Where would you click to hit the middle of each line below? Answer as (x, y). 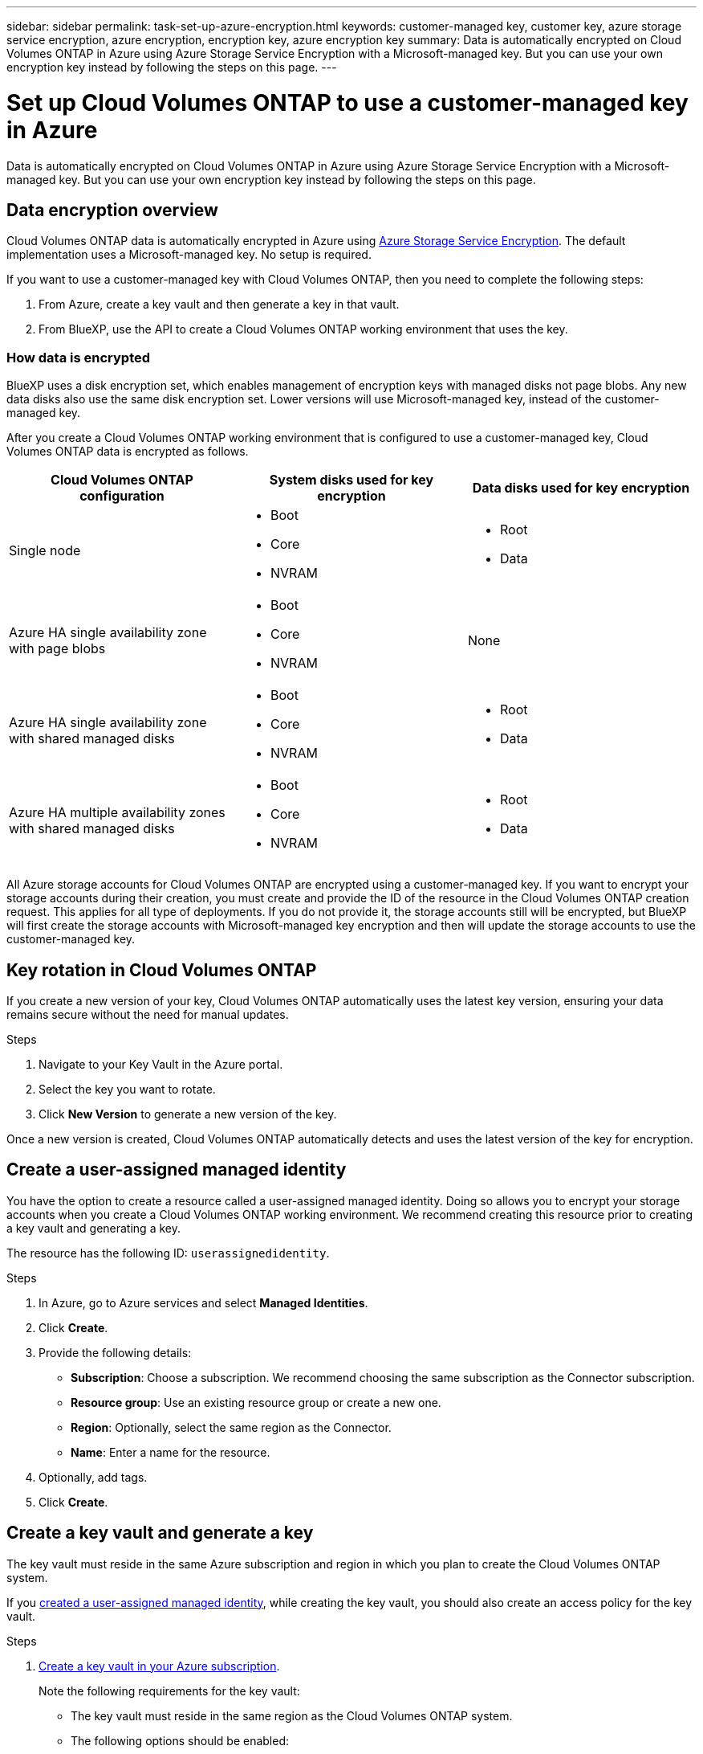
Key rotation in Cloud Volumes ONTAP (162, 970)
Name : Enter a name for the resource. (171, 1452)
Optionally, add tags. (93, 1477)
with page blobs (57, 649)
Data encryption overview (112, 210)
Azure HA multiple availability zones (117, 813)
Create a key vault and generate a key (160, 1533)
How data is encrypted (79, 357)
